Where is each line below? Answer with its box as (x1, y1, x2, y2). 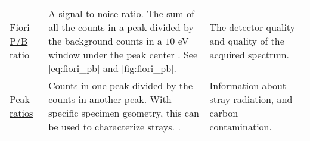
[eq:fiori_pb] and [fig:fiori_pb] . (48, 61, 177, 75)
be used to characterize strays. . (48, 120, 181, 133)
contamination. (209, 120, 272, 133)
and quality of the (209, 34, 284, 48)
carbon (209, 106, 238, 120)
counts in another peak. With (48, 92, 172, 106)
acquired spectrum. (209, 48, 289, 61)
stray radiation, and (209, 92, 293, 106)
